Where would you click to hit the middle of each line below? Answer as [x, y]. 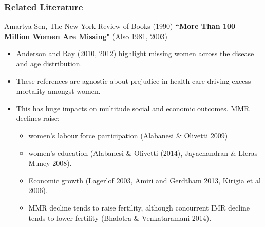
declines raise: [38, 118]
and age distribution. [49, 63]
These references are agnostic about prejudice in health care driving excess [134, 81]
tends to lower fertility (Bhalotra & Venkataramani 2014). [120, 217]
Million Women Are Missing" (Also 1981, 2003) [86, 36]
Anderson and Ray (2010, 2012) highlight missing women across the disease [135, 53]
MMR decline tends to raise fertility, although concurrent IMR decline [139, 207]
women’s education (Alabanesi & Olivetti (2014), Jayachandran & [132, 153]
